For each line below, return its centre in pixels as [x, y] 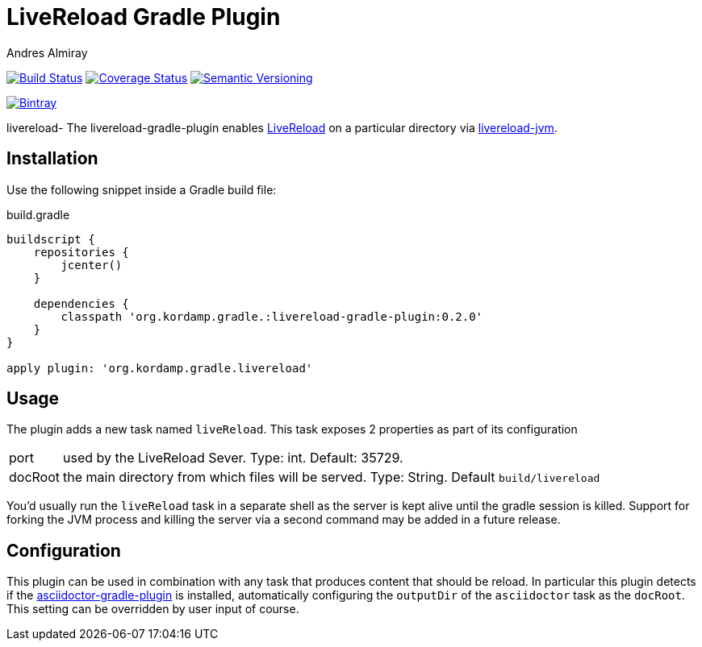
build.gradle [38, 214]
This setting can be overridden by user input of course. [153, 609]
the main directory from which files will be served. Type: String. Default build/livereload [332, 477]
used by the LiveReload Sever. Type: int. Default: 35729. [233, 458]
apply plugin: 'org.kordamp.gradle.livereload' [160, 368]
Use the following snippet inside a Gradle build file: [142, 189]
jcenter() [92, 265]
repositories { [81, 252]
